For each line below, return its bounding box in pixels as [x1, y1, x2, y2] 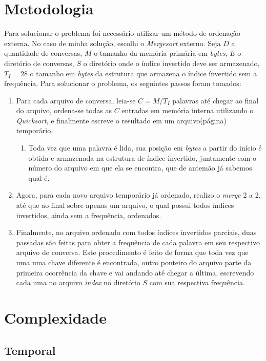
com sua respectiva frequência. [149, 277, 245, 288]
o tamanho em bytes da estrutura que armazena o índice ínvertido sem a [30, 68, 257, 78]
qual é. [28, 172, 50, 183]
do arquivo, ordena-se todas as [16, 105, 112, 116]
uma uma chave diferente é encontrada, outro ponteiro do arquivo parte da [16, 257, 252, 267]
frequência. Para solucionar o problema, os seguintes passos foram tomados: [4, 78, 241, 89]
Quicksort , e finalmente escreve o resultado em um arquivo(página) [16, 115, 227, 125]
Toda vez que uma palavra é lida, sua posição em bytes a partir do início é [28, 142, 262, 153]
